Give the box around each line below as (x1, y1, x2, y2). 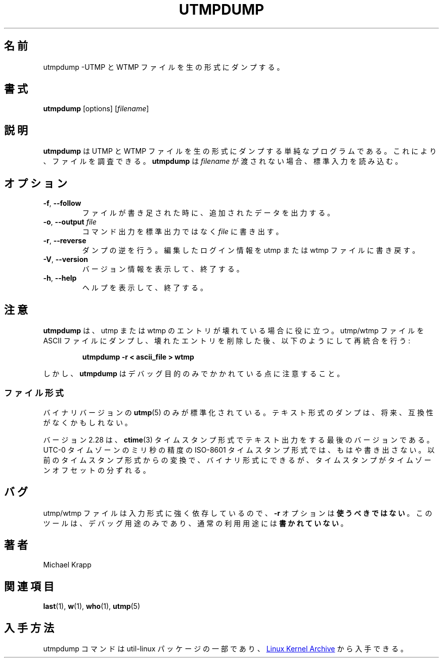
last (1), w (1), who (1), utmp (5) (43, 602, 141, 611)
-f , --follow (43, 199, 81, 208)
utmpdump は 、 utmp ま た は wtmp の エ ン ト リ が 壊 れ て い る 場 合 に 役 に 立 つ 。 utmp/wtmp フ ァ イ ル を (43, 326, 424, 335)
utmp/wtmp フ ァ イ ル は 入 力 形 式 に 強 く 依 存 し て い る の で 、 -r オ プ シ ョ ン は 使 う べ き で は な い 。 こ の (43, 508, 432, 517)
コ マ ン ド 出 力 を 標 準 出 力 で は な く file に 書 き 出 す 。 (82, 227, 283, 236)
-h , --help (43, 274, 77, 283)
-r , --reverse (43, 236, 86, 245)
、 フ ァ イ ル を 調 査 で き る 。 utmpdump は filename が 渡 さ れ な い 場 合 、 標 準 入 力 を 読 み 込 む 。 (43, 157, 403, 166)
